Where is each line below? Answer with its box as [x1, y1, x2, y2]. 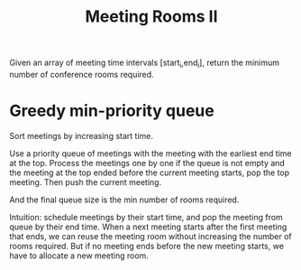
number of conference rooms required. [9, 69, 155, 79]
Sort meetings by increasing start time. [9, 130, 154, 141]
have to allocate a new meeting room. [9, 250, 149, 261]
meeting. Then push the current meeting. [9, 176, 162, 187]
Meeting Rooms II [85, 6, 218, 27]
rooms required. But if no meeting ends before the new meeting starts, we [9, 240, 284, 251]
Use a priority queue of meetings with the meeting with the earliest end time [9, 147, 292, 159]
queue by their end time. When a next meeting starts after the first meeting [9, 221, 287, 232]
